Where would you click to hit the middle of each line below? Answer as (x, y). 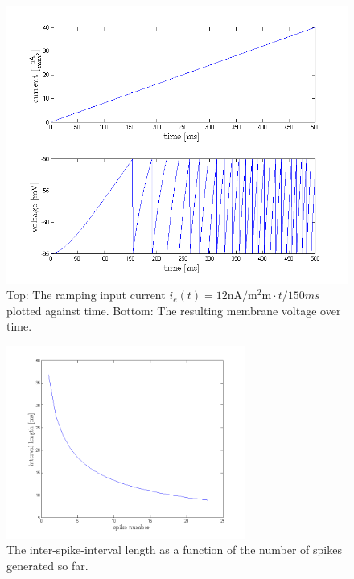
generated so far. (47, 565)
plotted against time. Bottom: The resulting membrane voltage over (174, 310)
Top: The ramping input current (86, 295)
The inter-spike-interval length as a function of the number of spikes (174, 550)
